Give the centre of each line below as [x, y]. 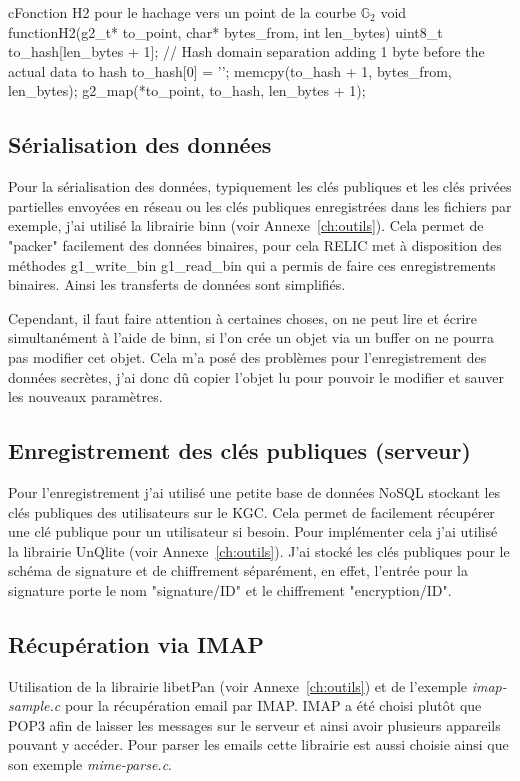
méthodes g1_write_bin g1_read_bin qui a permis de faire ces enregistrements [252, 264]
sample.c [34, 705]
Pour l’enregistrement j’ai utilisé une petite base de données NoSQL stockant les [254, 491]
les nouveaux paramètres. [85, 396]
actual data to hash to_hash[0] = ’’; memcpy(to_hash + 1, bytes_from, [230, 70]
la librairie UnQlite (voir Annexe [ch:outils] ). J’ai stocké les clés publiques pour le [259, 550]
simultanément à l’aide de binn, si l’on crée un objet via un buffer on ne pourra [251, 337]
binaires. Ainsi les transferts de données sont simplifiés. [177, 284]
